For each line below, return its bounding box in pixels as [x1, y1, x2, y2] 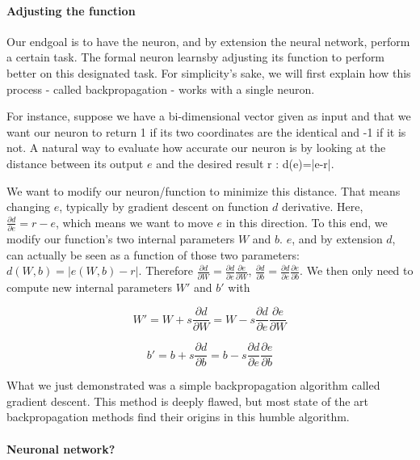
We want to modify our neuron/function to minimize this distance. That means [6, 182, 401, 199]
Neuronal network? [6, 440, 115, 457]
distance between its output [6, 154, 144, 171]
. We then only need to [300, 262, 414, 279]
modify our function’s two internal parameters [6, 230, 235, 247]
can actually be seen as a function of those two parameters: [6, 246, 300, 263]
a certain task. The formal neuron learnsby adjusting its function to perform [6, 49, 385, 65]
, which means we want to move [55, 213, 213, 230]
